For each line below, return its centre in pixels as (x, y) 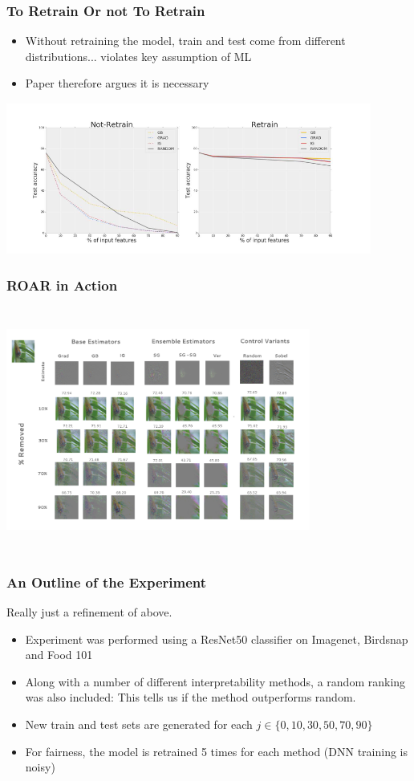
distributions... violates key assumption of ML (138, 56)
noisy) (40, 767)
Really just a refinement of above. (89, 611)
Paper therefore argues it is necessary (117, 83)
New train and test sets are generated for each (139, 724)
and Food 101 (59, 655)
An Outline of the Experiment (107, 582)
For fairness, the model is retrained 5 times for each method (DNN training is (217, 751)
